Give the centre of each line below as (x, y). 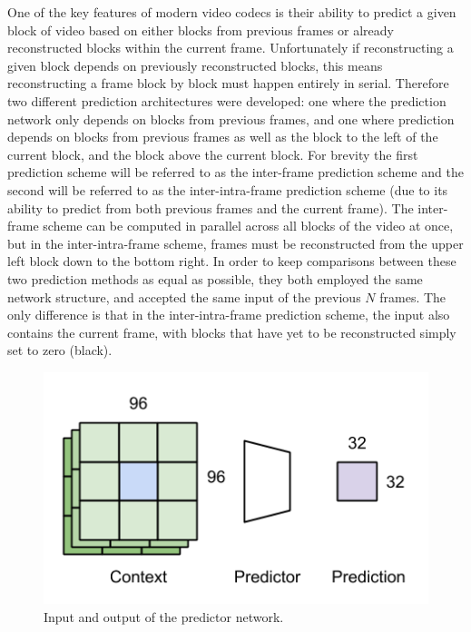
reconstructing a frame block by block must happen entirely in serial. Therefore (228, 83)
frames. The (413, 296)
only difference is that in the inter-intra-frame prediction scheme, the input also (229, 315)
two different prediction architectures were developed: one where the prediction (227, 100)
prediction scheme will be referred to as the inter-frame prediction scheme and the (235, 172)
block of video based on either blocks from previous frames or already (201, 30)
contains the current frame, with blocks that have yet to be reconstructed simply (232, 332)
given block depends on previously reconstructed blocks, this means (195, 65)
